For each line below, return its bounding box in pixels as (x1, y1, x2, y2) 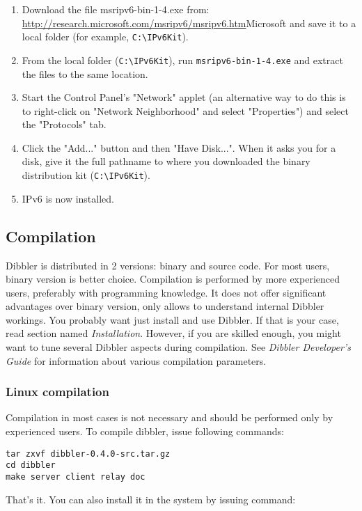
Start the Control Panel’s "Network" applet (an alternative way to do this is (22, 90, 346, 104)
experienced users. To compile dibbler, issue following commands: (6, 424, 284, 439)
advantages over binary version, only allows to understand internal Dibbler (6, 299, 324, 313)
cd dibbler (6, 460, 56, 471)
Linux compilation (6, 383, 109, 400)
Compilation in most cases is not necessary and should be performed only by (6, 410, 333, 425)
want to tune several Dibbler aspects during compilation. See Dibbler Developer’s (6, 340, 351, 354)
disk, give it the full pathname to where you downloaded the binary (22, 154, 310, 168)
